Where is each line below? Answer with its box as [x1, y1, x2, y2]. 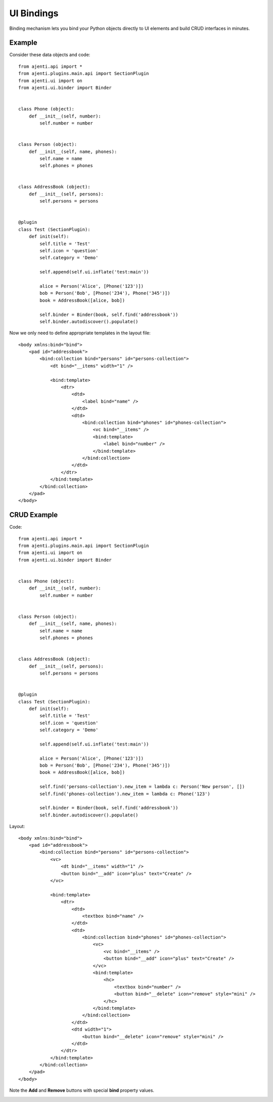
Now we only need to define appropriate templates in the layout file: [9, 330, 151, 336]
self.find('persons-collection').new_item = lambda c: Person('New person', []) [39, 784, 245, 790]
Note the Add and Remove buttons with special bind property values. [9, 1087, 154, 1093]
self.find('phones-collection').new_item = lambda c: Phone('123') [39, 791, 210, 797]
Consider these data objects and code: [9, 52, 90, 58]
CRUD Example [9, 510, 58, 519]
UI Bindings [9, 8, 59, 19]
